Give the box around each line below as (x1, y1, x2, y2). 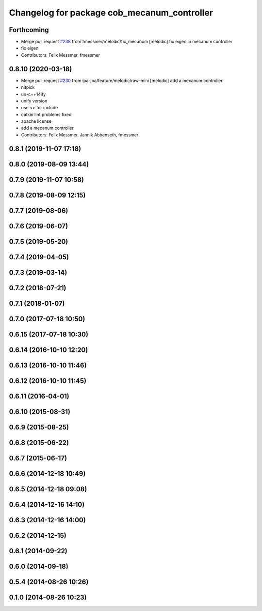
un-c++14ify (21, 91, 46, 97)
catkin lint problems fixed (21, 112, 72, 117)
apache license (21, 118, 52, 124)
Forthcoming (9, 26, 49, 34)
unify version (21, 98, 48, 104)
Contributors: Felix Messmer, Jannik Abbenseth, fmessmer (21, 132, 139, 138)
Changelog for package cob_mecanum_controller (9, 7, 213, 18)
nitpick (21, 84, 35, 90)
